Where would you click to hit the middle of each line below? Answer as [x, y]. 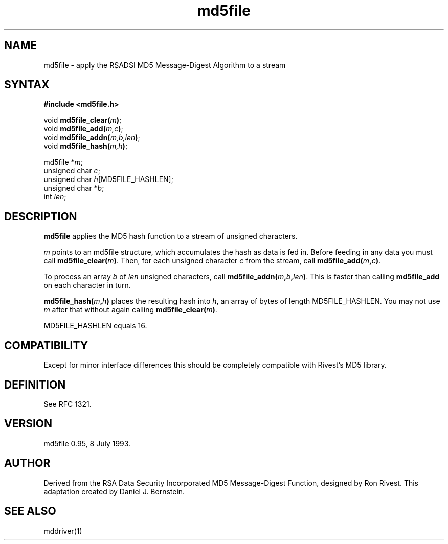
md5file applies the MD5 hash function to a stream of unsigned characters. [171, 236]
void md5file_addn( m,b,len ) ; [92, 138]
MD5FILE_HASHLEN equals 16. [95, 326]
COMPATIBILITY [46, 345]
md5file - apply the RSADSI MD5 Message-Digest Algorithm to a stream [165, 65]
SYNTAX [27, 85]
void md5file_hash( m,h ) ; [86, 146]
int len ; [55, 197]
